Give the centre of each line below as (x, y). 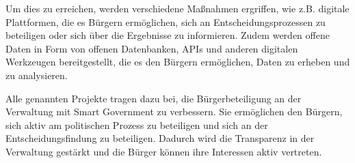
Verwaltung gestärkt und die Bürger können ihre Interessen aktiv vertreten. (164, 151)
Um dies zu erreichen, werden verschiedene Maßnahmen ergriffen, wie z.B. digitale (177, 8)
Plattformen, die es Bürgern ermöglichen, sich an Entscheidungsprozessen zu (166, 21)
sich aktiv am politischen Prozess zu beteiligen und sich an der (137, 124)
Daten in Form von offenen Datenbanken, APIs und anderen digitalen (152, 48)
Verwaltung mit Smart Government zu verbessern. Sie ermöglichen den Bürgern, (174, 112)
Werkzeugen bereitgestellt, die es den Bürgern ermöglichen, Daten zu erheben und (178, 62)
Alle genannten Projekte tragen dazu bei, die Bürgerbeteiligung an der (154, 98)
